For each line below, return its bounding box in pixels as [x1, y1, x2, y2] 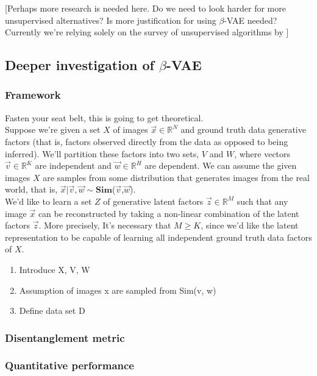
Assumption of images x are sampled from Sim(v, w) [19, 283, 216, 296]
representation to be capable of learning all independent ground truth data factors [5, 230, 312, 243]
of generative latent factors [103, 194, 204, 207]
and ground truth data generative [180, 123, 306, 136]
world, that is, [5, 183, 58, 196]
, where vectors [234, 147, 291, 160]
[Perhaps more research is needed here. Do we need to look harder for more [5, 2, 286, 14]
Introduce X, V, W [19, 263, 90, 275]
